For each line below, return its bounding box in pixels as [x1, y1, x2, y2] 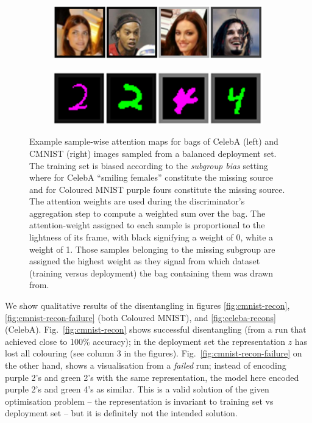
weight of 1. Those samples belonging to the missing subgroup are [29, 242, 275, 255]
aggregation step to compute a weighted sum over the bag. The [29, 206, 266, 219]
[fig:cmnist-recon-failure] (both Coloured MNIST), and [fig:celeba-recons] [5, 311, 276, 324]
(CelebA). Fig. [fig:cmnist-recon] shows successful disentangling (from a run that [5, 323, 307, 336]
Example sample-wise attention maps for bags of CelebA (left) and [29, 135, 278, 148]
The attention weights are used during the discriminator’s [29, 195, 245, 208]
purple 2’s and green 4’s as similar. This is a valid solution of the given [5, 383, 269, 396]
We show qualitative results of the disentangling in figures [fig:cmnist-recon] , [5, 299, 290, 312]
